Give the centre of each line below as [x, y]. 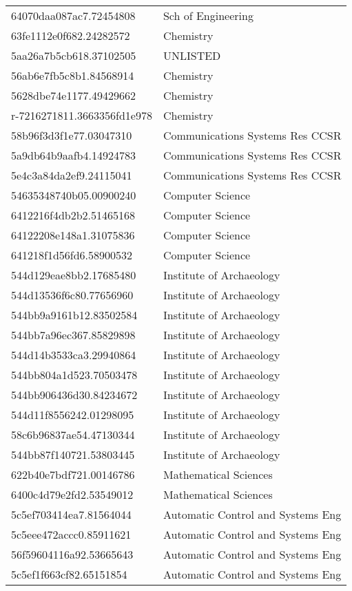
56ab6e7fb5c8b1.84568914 [73, 75]
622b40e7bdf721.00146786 [73, 474]
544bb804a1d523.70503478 [74, 375]
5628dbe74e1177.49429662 [73, 95]
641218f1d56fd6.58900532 [72, 255]
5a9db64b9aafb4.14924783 [73, 155]
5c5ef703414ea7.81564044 [71, 514]
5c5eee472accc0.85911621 [71, 534]
